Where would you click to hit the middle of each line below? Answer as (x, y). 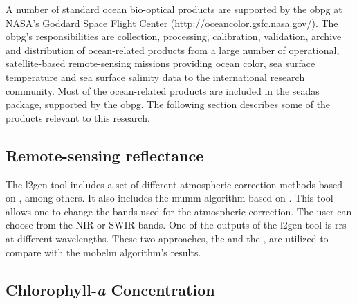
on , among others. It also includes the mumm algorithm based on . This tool (170, 198)
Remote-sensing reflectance (105, 155)
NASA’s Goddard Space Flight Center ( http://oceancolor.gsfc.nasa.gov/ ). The (172, 23)
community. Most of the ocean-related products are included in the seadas (163, 90)
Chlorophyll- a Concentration (110, 289)
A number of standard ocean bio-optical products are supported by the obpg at (174, 9)
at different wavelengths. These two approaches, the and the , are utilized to (167, 238)
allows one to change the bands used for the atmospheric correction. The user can (179, 211)
